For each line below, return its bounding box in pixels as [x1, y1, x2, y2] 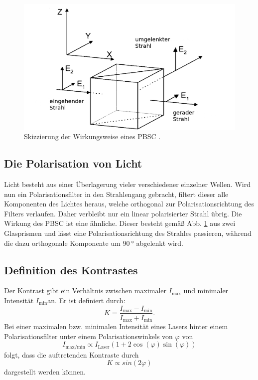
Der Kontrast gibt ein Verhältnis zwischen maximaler [4, 285, 167, 296]
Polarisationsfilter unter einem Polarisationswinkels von [4, 331, 173, 341]
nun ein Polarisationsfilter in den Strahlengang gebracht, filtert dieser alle [4, 189, 229, 199]
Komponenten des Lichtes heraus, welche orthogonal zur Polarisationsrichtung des [4, 198, 254, 209]
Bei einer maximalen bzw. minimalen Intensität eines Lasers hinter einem [4, 321, 228, 332]
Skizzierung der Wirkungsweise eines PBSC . [24, 131, 161, 142]
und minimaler [183, 285, 229, 296]
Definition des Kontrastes [4, 262, 138, 277]
